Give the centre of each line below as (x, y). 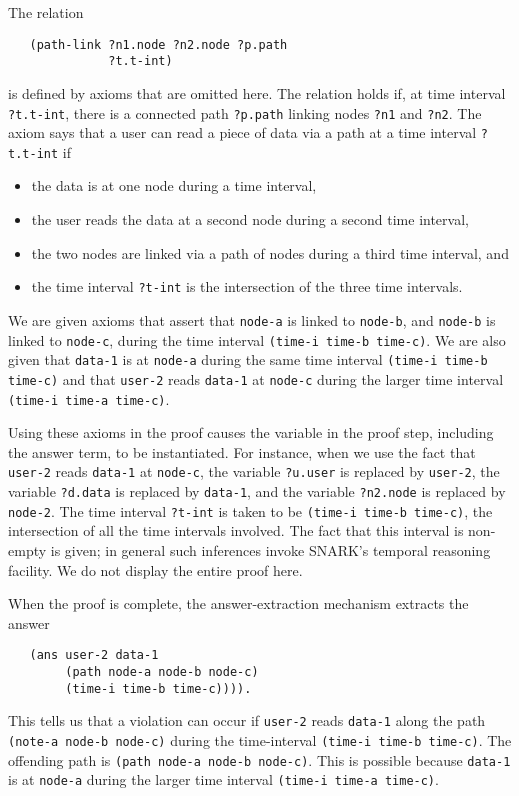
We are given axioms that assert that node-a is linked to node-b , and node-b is (252, 319)
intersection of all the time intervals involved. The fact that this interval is (236, 530)
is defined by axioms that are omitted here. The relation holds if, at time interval (257, 92)
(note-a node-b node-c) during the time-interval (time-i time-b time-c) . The (260, 739)
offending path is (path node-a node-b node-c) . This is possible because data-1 (259, 759)
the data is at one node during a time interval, (174, 185)
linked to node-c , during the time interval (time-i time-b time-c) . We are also (257, 339)
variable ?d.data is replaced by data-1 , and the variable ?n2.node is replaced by (257, 491)
